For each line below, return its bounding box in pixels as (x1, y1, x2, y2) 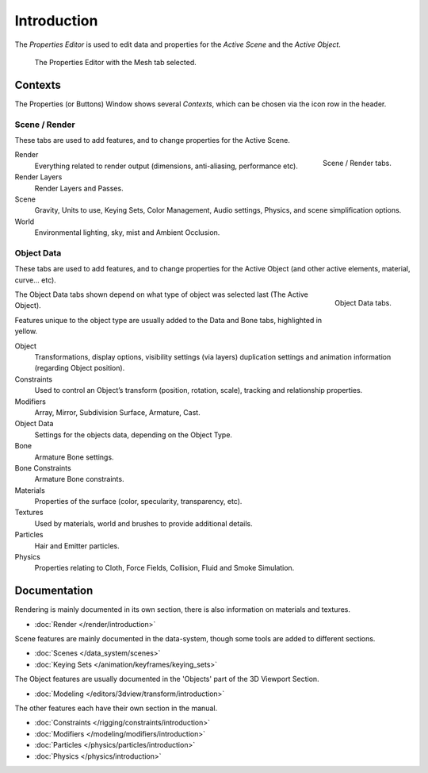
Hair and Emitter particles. (34, 540, 120, 551)
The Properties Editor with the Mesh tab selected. (34, 57, 197, 67)
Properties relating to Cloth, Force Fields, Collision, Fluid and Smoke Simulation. (34, 563, 295, 573)
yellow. (14, 326, 38, 337)
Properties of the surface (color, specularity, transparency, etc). (34, 497, 243, 506)
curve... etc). (14, 275, 57, 285)
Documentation (14, 584, 94, 598)
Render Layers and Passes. (34, 183, 124, 193)
